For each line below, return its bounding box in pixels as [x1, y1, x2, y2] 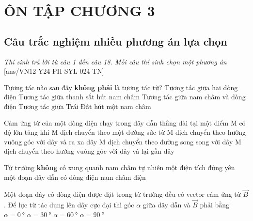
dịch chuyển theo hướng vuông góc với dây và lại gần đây [4, 146, 174, 156]
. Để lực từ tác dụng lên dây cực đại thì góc [4, 200, 134, 210]
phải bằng [200, 200, 230, 210]
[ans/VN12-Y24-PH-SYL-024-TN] [4, 66, 104, 76]
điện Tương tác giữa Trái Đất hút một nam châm [4, 101, 151, 111]
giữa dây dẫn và [142, 200, 190, 210]
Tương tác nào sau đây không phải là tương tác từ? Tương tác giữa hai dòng [4, 82, 238, 92]
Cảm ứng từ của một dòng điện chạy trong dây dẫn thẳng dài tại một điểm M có [4, 117, 246, 127]
